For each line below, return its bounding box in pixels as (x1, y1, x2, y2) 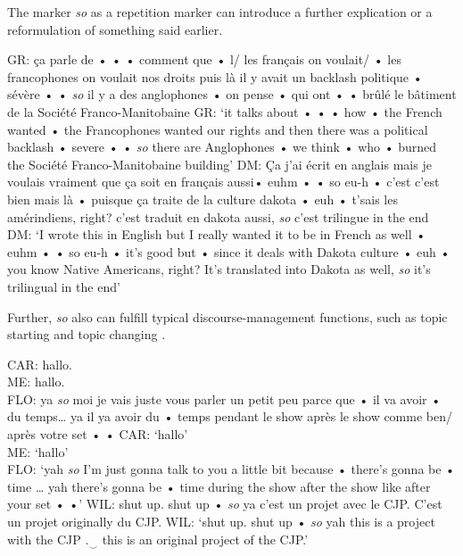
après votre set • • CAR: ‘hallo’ (7, 425, 188, 444)
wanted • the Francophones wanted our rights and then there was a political (7, 120, 428, 138)
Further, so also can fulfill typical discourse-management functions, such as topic (7, 307, 448, 326)
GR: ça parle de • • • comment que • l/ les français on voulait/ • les (7, 50, 401, 69)
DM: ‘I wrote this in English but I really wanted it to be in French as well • (7, 225, 426, 244)
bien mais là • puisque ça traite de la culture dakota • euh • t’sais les (7, 189, 398, 208)
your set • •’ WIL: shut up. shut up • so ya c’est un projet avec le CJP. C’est (7, 494, 442, 513)
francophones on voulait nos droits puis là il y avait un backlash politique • (7, 67, 423, 86)
